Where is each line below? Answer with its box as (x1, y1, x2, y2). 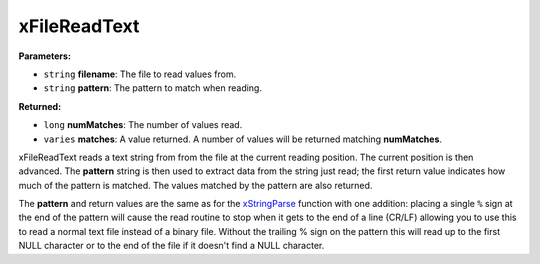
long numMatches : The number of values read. (43, 119, 243, 131)
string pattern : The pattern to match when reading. (43, 82, 262, 94)
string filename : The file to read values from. (43, 68, 237, 80)
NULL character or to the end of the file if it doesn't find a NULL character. (18, 240, 325, 252)
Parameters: (18, 50, 72, 62)
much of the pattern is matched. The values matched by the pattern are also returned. (18, 179, 373, 191)
